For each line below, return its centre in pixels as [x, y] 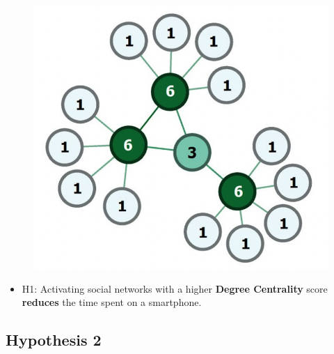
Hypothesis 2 [54, 340]
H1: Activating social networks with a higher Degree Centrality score [175, 288]
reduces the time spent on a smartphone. [112, 302]
